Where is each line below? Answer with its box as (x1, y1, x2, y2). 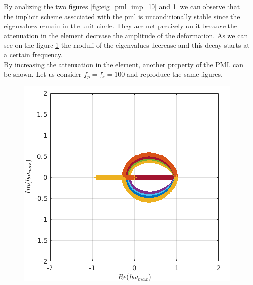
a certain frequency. (4, 49, 63, 59)
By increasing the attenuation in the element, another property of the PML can (4, 59, 244, 69)
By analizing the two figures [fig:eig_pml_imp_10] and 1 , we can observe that (4, 1, 240, 11)
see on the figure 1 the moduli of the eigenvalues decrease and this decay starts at (4, 40, 250, 50)
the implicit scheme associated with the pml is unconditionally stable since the (4, 11, 240, 21)
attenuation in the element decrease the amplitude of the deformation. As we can (4, 30, 248, 40)
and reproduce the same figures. (126, 69, 223, 79)
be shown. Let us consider (4, 69, 82, 79)
